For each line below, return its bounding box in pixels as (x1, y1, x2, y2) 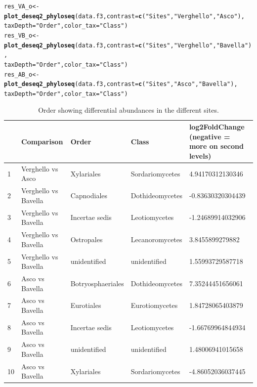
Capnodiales (70, 190, 108, 201)
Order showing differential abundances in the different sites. (38, 104, 219, 115)
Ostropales (70, 234, 103, 244)
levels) (189, 150, 212, 161)
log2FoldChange (189, 122, 245, 132)
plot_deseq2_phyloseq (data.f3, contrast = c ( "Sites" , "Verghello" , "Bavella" (4, 42, 249, 49)
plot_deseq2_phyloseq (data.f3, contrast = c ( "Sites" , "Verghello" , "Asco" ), (4, 12, 245, 20)
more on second (189, 141, 244, 151)
